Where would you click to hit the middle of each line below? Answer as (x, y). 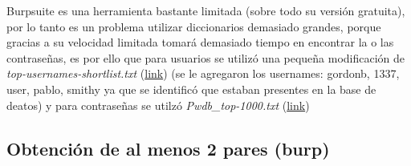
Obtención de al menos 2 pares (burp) (168, 148)
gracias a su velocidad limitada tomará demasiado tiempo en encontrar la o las (200, 42)
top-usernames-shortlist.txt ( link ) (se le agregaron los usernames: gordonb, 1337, (203, 73)
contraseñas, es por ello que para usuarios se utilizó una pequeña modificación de (206, 57)
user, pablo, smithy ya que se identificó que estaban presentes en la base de (191, 89)
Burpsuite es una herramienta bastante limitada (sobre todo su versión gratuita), (206, 10)
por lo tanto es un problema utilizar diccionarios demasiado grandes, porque (194, 26)
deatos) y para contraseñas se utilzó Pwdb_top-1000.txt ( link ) (158, 105)
